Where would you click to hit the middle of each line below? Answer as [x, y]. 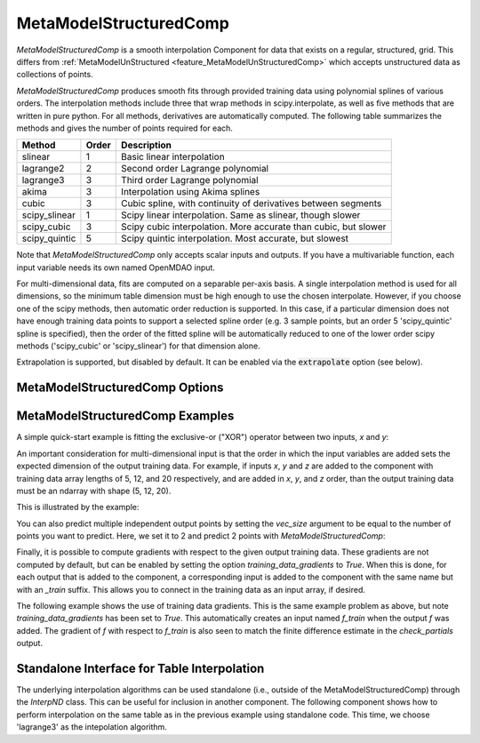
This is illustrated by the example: [78, 507]
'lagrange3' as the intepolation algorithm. [92, 727]
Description [147, 145]
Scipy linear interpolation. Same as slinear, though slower [241, 215]
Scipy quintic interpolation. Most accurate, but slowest [235, 238]
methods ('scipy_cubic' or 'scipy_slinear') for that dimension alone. [139, 346]
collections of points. [55, 75]
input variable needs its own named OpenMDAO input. [116, 268]
